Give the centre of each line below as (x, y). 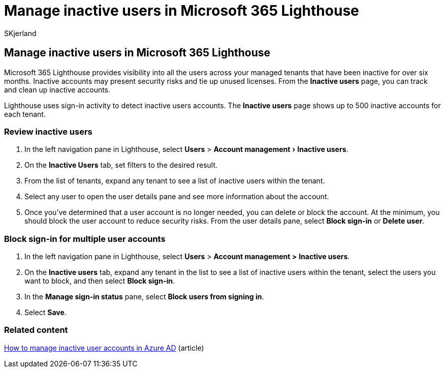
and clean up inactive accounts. (57, 89)
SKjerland (20, 33)
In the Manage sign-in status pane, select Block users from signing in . (144, 297)
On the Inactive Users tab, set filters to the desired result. (121, 165)
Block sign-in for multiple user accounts (85, 239)
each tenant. (25, 114)
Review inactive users (48, 131)
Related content (36, 330)
